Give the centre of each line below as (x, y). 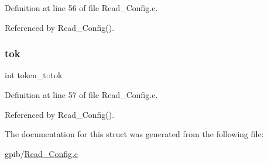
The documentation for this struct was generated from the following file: (134, 134)
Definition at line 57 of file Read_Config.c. (81, 95)
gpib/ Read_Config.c (42, 153)
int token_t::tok (34, 75)
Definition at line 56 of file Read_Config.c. (81, 8)
